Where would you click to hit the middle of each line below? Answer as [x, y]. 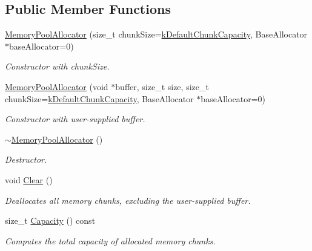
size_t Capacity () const [50, 220]
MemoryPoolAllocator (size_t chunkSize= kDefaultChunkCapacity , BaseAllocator [156, 34]
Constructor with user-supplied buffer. [75, 119]
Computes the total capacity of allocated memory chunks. [110, 240]
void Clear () [29, 179]
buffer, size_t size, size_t [162, 86]
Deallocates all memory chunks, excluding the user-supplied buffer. [128, 200]
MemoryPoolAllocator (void [57, 86]
